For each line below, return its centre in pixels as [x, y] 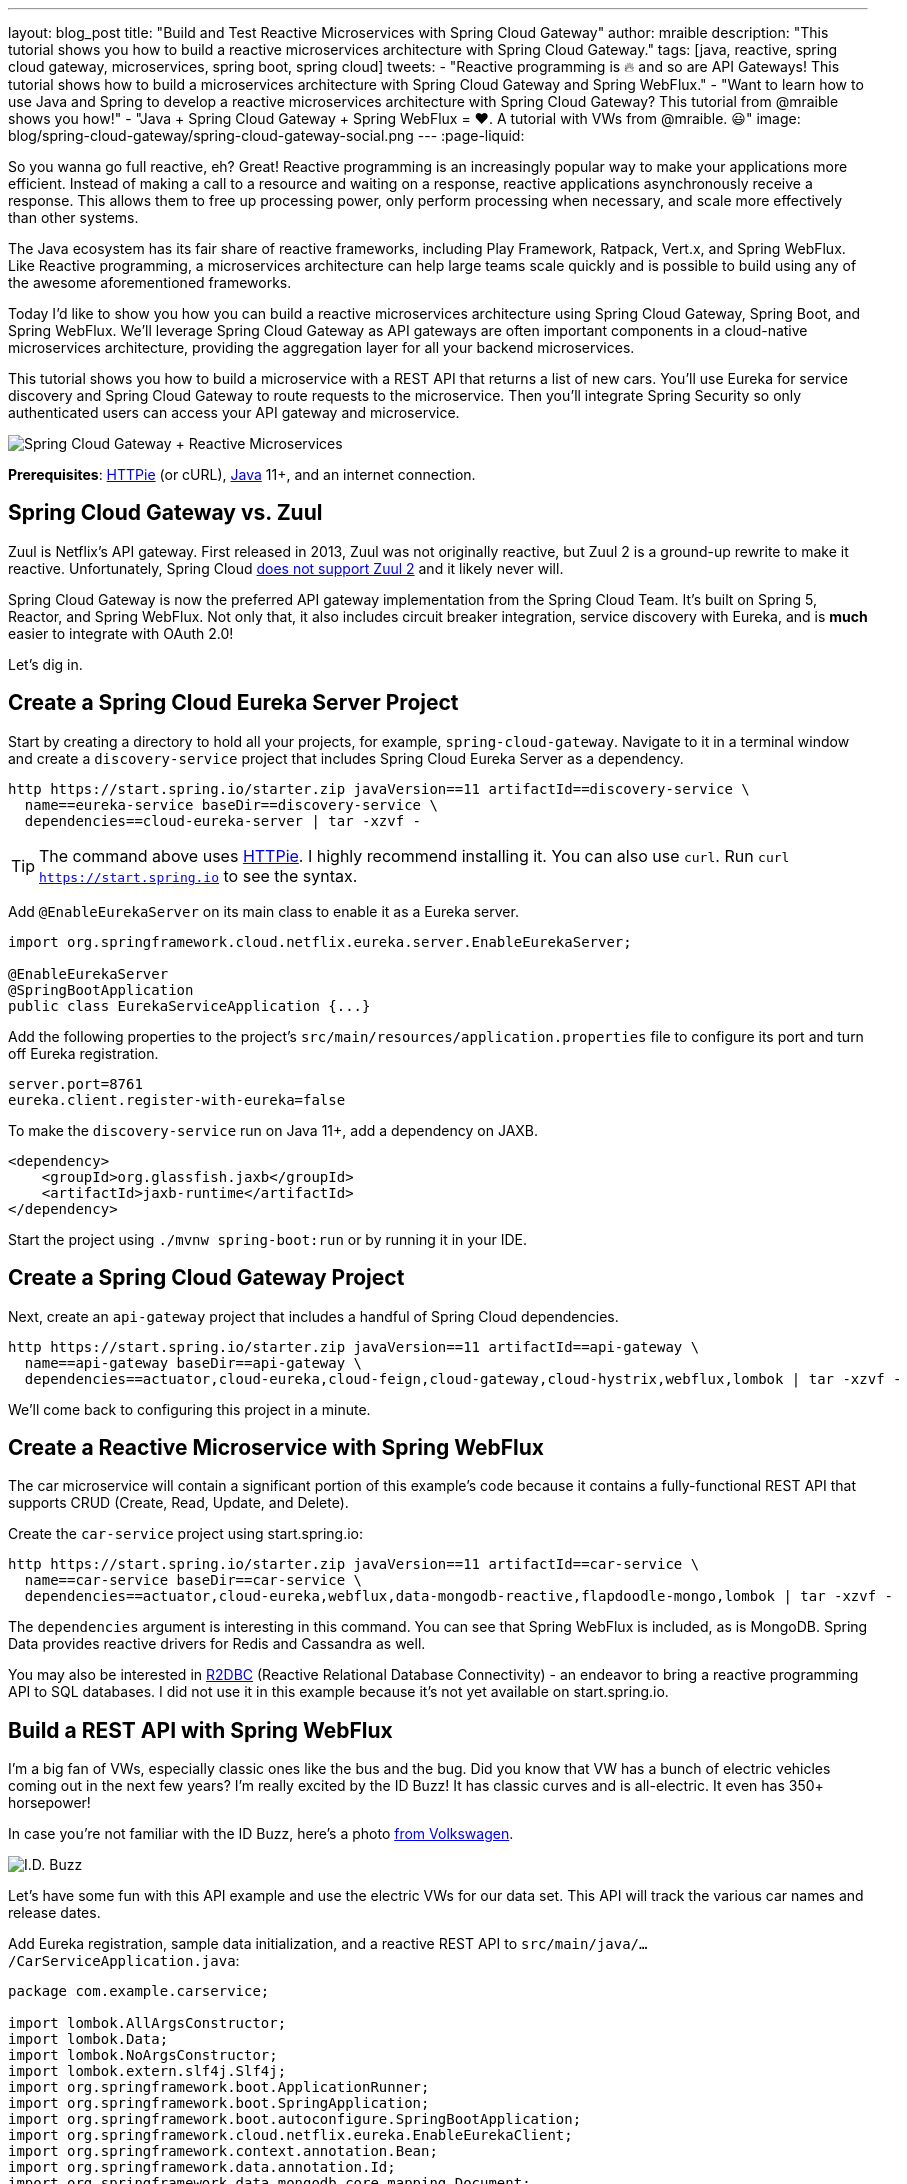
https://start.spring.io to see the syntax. [198, 875]
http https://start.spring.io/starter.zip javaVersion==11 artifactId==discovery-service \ [379, 788]
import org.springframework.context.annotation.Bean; [223, 2151]
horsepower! [49, 1803]
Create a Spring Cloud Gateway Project [206, 1278]
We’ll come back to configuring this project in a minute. [189, 1409]
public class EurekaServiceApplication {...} [189, 1005]
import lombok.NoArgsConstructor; [143, 2055]
